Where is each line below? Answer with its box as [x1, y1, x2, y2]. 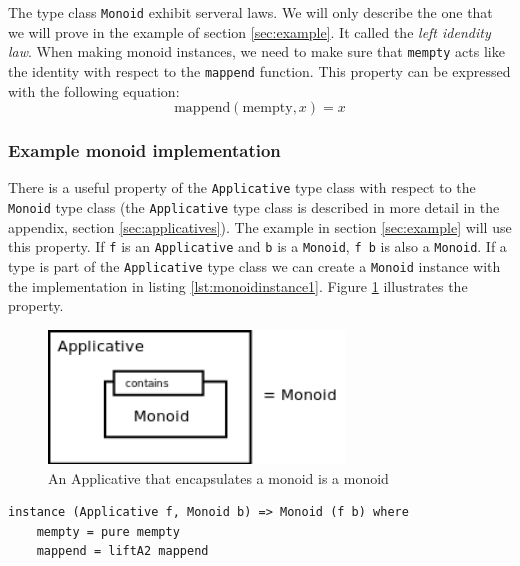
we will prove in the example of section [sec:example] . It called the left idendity [8, 21, 491, 42]
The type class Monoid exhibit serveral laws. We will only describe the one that [8, 2, 493, 22]
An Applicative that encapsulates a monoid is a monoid [48, 467, 389, 488]
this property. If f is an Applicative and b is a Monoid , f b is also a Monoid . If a [8, 236, 507, 257]
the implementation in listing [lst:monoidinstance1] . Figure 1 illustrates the [8, 275, 468, 296]
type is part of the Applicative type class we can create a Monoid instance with [8, 255, 501, 276]
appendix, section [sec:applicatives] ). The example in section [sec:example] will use [8, 216, 512, 237]
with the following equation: [8, 80, 180, 101]
